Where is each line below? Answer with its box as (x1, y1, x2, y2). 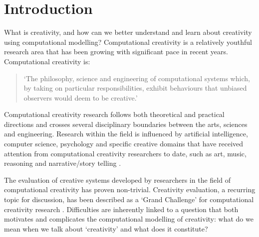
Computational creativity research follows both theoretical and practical (4, 109, 225, 119)
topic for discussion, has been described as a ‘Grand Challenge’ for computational (4, 194, 254, 205)
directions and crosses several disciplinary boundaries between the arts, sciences (4, 118, 248, 129)
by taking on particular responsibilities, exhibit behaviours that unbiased (23, 83, 247, 93)
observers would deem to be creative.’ (23, 92, 138, 103)
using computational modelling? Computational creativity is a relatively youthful (4, 36, 252, 47)
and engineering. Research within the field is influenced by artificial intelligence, (4, 128, 248, 139)
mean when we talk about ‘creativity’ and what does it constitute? (4, 223, 208, 234)
